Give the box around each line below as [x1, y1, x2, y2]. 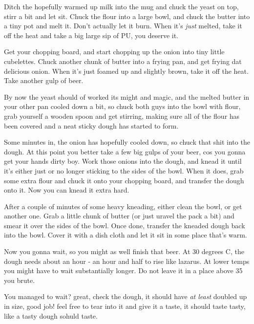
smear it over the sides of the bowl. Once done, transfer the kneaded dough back [4, 220, 245, 230]
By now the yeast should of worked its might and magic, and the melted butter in [4, 91, 250, 102]
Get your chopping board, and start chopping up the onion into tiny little [4, 46, 225, 57]
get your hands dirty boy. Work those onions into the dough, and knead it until [4, 156, 242, 166]
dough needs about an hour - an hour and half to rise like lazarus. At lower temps [4, 256, 250, 266]
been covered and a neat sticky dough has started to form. [4, 120, 179, 130]
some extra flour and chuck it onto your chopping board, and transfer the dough [4, 175, 244, 185]
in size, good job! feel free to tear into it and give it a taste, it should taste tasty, [4, 301, 246, 311]
